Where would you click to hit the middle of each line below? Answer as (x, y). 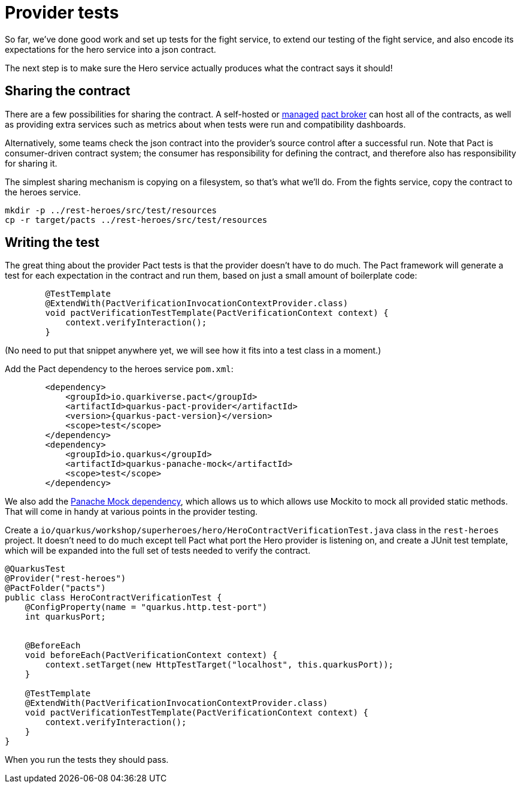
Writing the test (52, 243)
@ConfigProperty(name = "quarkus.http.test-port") (146, 607)
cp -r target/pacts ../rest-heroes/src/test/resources (136, 220)
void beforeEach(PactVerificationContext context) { (151, 655)
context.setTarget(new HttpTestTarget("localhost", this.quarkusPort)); (219, 665)
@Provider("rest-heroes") (66, 579)
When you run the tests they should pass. (87, 760)
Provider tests (62, 13)
